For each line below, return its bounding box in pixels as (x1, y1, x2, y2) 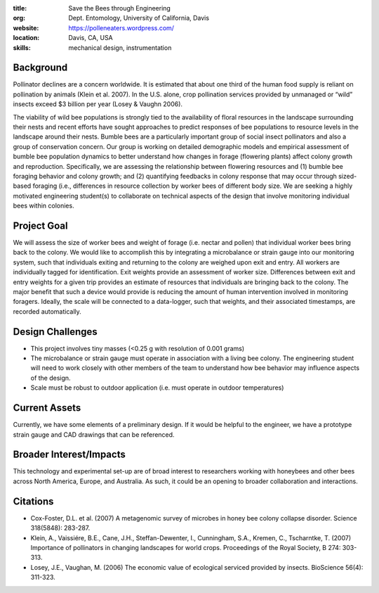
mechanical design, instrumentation (68, 43, 172, 52)
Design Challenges (13, 326, 98, 338)
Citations (13, 495, 54, 507)
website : (13, 23, 39, 32)
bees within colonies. (13, 201, 74, 210)
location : (13, 34, 40, 42)
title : (13, 4, 27, 12)
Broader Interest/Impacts (13, 449, 126, 461)
